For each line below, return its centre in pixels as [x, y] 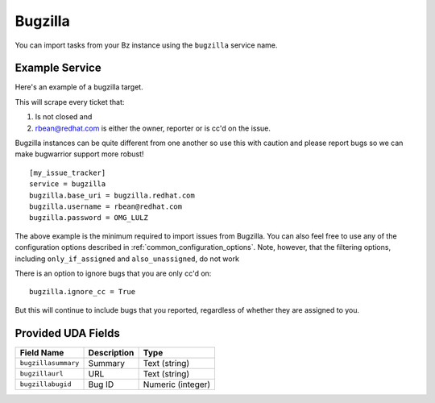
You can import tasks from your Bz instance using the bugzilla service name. [146, 45]
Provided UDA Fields [67, 333]
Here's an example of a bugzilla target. [79, 87]
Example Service [58, 68]
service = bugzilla [68, 184]
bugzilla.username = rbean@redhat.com [106, 206]
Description [111, 352]
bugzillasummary [50, 363]
